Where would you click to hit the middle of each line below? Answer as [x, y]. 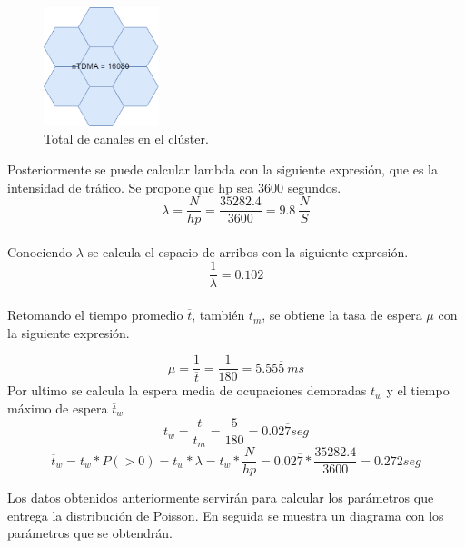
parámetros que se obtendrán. [90, 533]
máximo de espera [58, 408]
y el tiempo [418, 390]
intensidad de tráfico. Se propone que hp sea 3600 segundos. [174, 187]
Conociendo [40, 251]
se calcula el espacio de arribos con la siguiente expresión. [248, 251]
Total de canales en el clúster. [126, 139]
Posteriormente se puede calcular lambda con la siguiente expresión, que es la [223, 169]
